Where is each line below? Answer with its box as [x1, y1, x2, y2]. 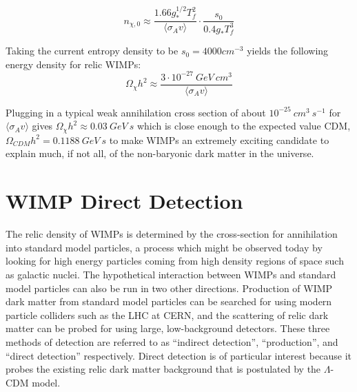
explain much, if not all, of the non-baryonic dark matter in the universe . [6, 146, 314, 161]
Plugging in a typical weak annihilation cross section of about [6, 105, 266, 119]
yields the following [247, 43, 329, 58]
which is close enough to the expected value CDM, [136, 118, 351, 133]
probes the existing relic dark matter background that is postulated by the [6, 362, 321, 376]
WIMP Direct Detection [6, 187, 243, 215]
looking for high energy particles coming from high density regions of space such [6, 254, 344, 268]
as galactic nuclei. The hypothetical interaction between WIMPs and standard [6, 267, 336, 281]
